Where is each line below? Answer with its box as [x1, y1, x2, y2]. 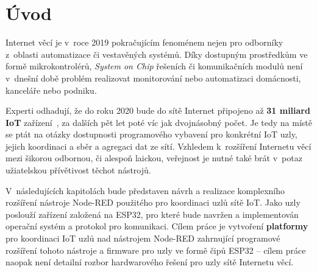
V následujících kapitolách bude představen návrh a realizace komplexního [5, 184, 285, 197]
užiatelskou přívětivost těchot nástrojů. [5, 164, 151, 176]
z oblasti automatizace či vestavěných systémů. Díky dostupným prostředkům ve [5, 47, 308, 60]
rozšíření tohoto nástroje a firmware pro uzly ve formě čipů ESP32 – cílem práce [5, 243, 306, 256]
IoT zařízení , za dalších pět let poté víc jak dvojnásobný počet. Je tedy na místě [5, 116, 312, 128]
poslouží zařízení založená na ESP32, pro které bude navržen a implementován [5, 207, 299, 220]
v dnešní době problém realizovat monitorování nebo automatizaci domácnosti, [5, 71, 301, 84]
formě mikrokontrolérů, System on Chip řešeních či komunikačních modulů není [5, 60, 303, 72]
